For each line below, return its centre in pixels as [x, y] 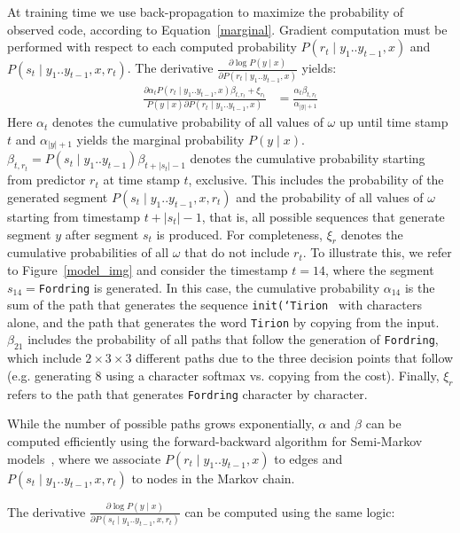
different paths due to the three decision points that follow [295, 358]
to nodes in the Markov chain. [213, 478]
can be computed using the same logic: [290, 511]
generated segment [58, 196]
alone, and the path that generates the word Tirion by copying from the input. [223, 321]
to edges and [308, 458]
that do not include [237, 252]
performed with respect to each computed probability [152, 47]
